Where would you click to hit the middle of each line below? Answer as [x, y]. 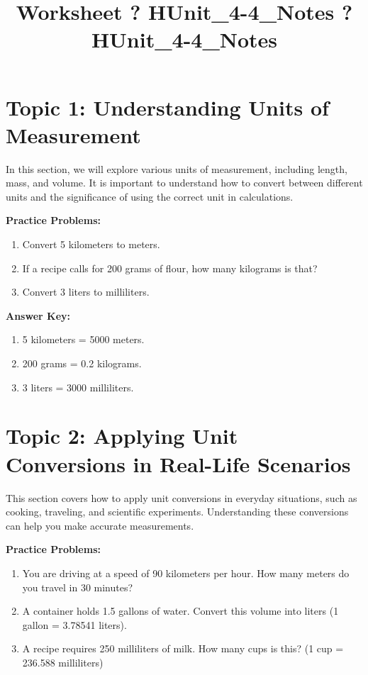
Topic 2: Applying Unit [122, 436]
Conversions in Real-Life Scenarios [178, 463]
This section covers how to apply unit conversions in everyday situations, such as [182, 497]
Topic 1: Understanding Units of [167, 107]
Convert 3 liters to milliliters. [86, 292]
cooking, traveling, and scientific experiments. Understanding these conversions [177, 512]
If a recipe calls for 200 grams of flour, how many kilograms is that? [170, 268]
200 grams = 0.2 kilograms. [82, 363]
